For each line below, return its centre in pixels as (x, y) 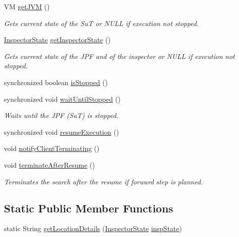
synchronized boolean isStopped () (56, 82)
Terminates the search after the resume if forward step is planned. (103, 181)
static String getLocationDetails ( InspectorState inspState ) (93, 228)
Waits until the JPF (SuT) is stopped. (61, 115)
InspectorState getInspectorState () (57, 40)
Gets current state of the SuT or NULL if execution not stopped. (102, 23)
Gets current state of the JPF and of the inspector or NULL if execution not (119, 56)
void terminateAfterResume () (50, 164)
